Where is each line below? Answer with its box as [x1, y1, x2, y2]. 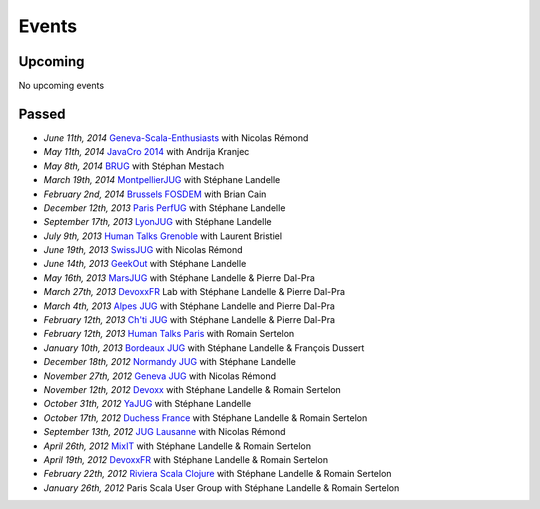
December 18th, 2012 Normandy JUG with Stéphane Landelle [43, 356, 297, 368]
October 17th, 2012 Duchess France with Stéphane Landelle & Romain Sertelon [43, 411, 368, 424]
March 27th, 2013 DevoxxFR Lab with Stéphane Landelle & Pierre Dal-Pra [43, 286, 345, 298]
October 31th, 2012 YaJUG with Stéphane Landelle [43, 398, 252, 410]
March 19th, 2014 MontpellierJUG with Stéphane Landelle [43, 174, 281, 186]
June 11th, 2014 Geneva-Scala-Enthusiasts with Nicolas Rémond [43, 131, 309, 144]
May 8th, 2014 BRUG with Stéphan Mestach [43, 160, 225, 172]
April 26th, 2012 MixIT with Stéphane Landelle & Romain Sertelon [43, 440, 312, 452]
